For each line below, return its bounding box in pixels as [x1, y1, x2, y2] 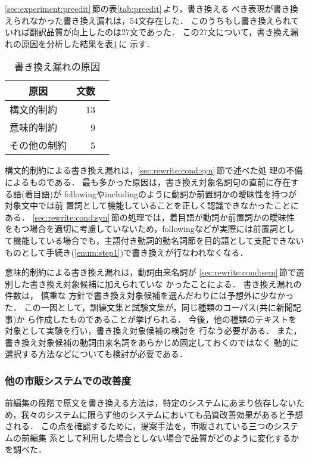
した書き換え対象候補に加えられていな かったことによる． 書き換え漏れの [13, 277, 302, 290]
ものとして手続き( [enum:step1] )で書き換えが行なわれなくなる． [5, 246, 248, 258]
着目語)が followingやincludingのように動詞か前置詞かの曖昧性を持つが [24, 187, 297, 200]
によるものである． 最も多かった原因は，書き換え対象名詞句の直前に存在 [5, 175, 291, 188]
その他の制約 [10, 138, 67, 153]
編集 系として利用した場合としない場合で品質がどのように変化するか [29, 431, 299, 444]
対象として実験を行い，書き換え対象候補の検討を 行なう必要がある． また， [5, 324, 302, 337]
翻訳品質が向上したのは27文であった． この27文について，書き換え [29, 26, 291, 38]
